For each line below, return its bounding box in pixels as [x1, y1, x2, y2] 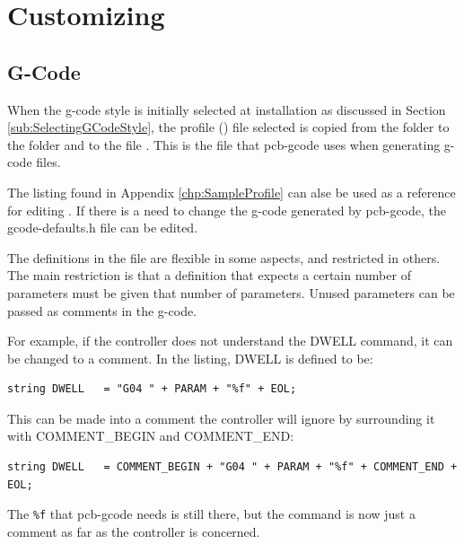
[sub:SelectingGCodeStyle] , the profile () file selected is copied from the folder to [7, 118, 450, 136]
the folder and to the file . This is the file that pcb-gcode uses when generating [7, 135, 441, 154]
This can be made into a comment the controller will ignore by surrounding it [7, 408, 435, 427]
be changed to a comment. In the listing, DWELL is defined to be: [7, 348, 373, 367]
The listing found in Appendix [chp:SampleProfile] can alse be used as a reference [7, 182, 456, 201]
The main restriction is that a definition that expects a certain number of [7, 266, 411, 285]
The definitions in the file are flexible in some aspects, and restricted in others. [7, 248, 441, 267]
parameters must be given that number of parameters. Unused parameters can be [7, 283, 455, 302]
